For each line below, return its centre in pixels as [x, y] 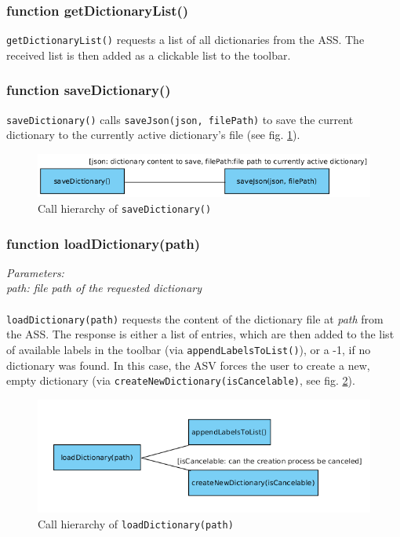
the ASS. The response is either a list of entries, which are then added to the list [200, 334]
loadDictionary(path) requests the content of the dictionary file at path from [195, 318]
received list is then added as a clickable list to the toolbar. [149, 55]
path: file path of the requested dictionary [104, 288]
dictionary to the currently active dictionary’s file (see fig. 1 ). [153, 135]
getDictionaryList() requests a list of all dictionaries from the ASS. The [185, 40]
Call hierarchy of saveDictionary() [125, 208]
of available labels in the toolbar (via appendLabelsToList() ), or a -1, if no [189, 349]
